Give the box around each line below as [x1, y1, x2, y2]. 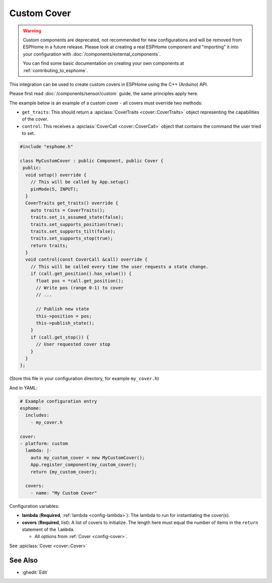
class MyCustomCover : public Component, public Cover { [20, 158, 164, 163]
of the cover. [22, 116, 48, 122]
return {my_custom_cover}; [30, 469, 98, 475]
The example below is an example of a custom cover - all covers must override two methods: [9, 100, 203, 106]
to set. [22, 130, 35, 136]
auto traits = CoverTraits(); [30, 207, 105, 213]
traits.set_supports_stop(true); [30, 236, 113, 242]
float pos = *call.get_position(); [36, 278, 124, 283]
